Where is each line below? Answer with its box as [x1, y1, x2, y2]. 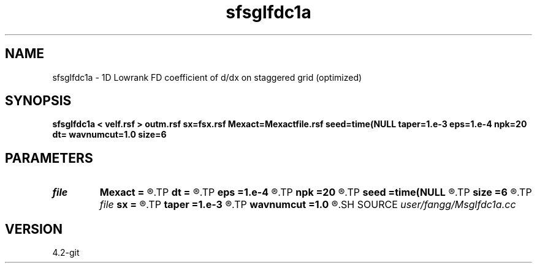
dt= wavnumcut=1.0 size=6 [52, 129, 167, 140]
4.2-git [52, 247, 80, 258]
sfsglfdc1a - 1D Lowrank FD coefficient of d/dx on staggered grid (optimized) [52, 72, 362, 83]
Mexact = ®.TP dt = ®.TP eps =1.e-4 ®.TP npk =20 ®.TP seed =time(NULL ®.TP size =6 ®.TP [99, 186, 532, 199]
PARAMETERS [5, 150, 93, 166]
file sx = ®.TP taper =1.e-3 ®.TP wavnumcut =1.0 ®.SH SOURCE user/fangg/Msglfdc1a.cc [99, 198, 516, 211]
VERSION [5, 221, 63, 237]
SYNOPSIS [5, 93, 72, 109]
